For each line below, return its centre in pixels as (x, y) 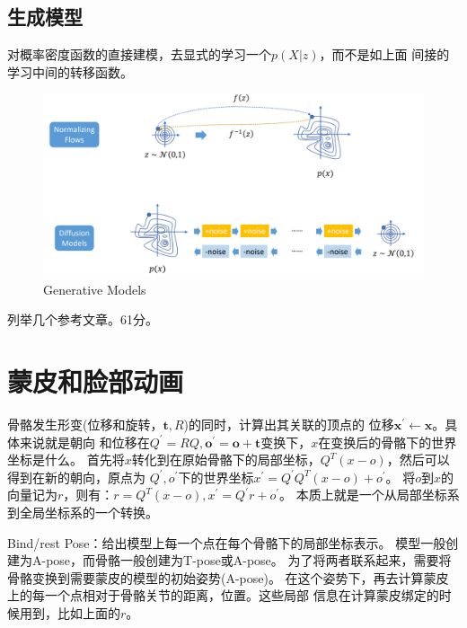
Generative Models (95, 289)
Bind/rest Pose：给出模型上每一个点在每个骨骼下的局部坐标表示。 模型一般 (227, 542)
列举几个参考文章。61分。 (83, 319)
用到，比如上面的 (70, 612)
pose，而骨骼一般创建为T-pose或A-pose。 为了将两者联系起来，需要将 (249, 560)
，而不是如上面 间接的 (384, 54)
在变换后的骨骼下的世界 (388, 442)
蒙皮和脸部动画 (96, 381)
